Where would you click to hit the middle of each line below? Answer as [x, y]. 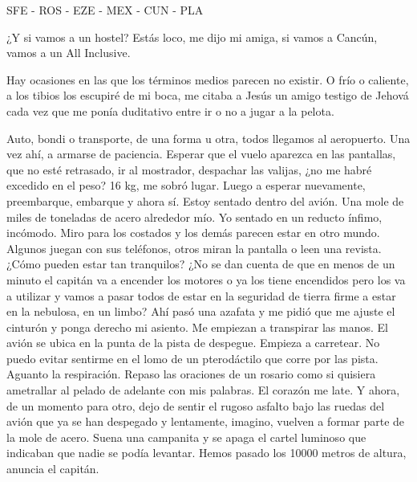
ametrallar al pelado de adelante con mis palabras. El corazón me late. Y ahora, [203, 390]
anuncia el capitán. [53, 469]
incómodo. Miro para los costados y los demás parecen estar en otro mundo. [193, 233]
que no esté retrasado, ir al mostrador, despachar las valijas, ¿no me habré [189, 169]
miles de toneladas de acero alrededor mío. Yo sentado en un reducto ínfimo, [194, 216]
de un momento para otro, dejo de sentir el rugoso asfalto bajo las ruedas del [196, 405]
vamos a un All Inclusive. [69, 53]
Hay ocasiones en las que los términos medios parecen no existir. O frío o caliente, [208, 79]
